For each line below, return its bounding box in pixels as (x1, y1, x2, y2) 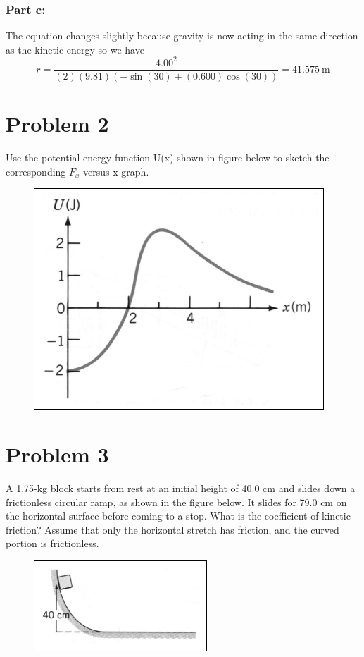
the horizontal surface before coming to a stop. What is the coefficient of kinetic (6, 508, 351, 523)
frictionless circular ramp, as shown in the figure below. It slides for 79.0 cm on (6, 494, 347, 509)
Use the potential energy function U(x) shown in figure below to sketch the (6, 150, 330, 165)
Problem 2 (6, 109, 109, 138)
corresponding (6, 164, 66, 178)
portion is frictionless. (6, 536, 99, 551)
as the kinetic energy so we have (6, 42, 144, 56)
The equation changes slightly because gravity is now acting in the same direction (6, 28, 358, 43)
